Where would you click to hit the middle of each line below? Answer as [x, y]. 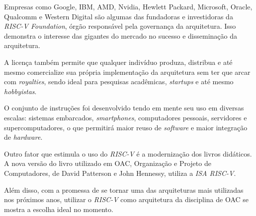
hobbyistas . [20, 91]
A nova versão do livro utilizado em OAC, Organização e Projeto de [108, 163]
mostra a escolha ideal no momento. [59, 209]
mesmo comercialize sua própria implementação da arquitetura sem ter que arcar [127, 72]
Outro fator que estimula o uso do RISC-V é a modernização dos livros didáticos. [128, 153]
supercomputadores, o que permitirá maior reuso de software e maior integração [126, 127]
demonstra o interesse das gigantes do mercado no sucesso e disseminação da [121, 35]
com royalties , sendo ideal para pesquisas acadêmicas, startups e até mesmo [119, 81]
